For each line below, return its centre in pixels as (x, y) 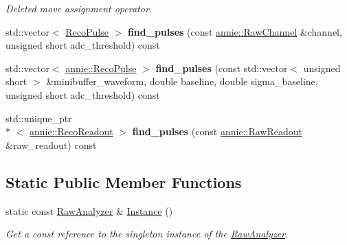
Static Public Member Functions (124, 182)
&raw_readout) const (51, 144)
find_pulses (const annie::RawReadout (217, 131)
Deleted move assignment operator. (79, 8)
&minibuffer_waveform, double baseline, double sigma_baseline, (182, 81)
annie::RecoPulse (101, 68)
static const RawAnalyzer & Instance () (89, 210)
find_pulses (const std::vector (222, 68)
